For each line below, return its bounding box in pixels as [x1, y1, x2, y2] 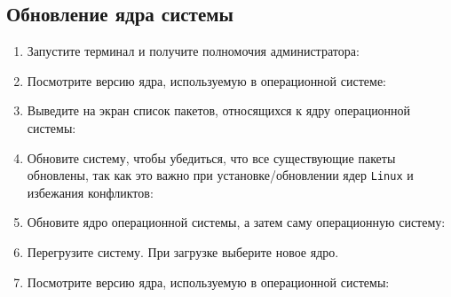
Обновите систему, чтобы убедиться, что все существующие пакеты [27, 148, 396, 167]
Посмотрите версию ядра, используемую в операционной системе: [27, 71, 386, 90]
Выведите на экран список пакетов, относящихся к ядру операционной [27, 101, 411, 120]
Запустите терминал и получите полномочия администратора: [27, 42, 360, 60]
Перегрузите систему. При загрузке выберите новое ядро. [27, 243, 339, 262]
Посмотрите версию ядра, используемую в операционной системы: [27, 272, 390, 291]
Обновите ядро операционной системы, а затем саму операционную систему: [27, 213, 446, 231]
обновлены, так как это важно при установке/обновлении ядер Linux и [27, 166, 414, 184]
